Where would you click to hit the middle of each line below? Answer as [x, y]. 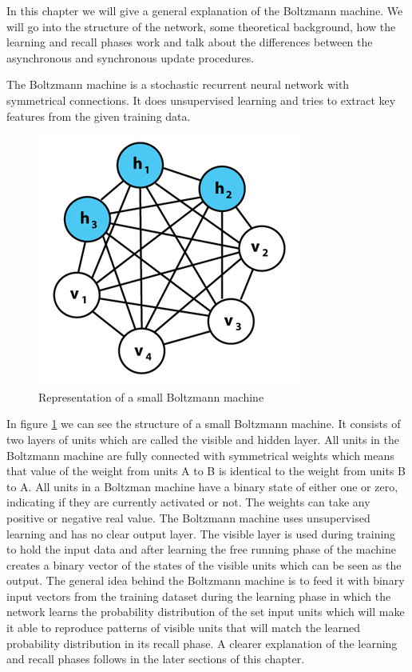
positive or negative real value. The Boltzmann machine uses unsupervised [188, 517]
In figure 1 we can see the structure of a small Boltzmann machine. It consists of [204, 424]
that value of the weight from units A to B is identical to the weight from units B [206, 471]
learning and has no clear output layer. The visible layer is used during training [201, 533]
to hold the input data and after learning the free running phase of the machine [201, 549]
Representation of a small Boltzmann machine [151, 396]
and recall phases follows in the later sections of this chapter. [156, 659]
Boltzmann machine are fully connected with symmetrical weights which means [200, 455]
